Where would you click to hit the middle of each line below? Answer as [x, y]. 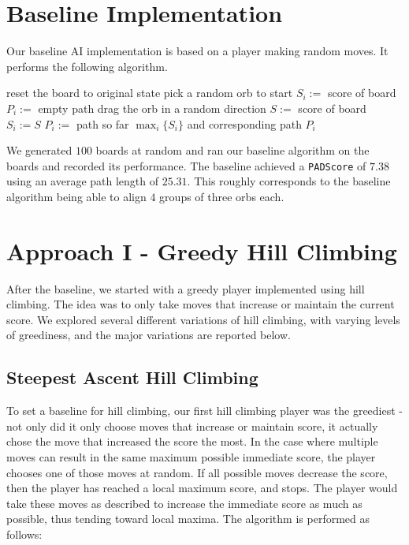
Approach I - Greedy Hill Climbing [202, 250]
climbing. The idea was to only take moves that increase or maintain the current [201, 304]
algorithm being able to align [76, 196]
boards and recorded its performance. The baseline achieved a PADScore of [186, 165]
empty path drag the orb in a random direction [152, 108]
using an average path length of [83, 181]
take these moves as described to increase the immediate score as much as [184, 503]
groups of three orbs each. [222, 196]
